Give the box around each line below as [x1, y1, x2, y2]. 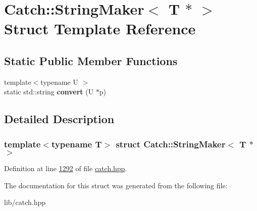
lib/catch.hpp [4, 197, 46, 207]
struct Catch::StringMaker [116, 137, 226, 150]
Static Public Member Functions [4, 52, 178, 68]
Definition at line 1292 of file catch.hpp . [4, 163, 127, 173]
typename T [51, 137, 102, 150]
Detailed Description [4, 111, 115, 127]
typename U [40, 76, 78, 87]
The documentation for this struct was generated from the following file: [4, 180, 228, 190]
